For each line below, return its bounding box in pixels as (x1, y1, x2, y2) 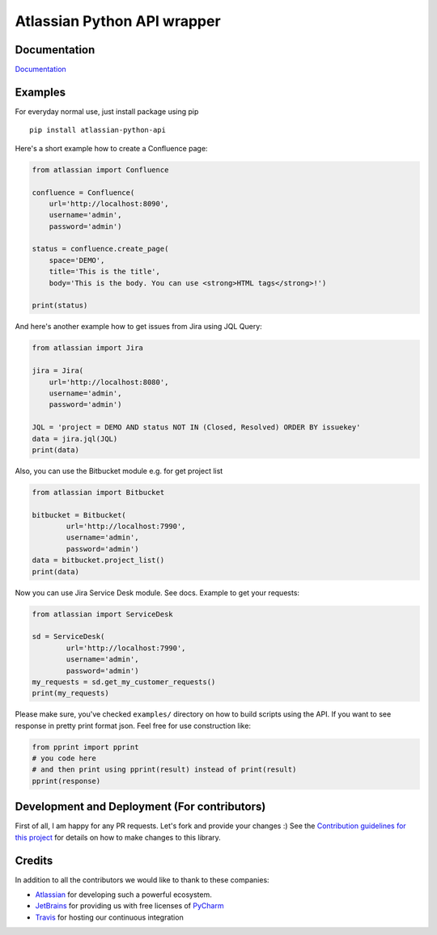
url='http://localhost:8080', (49, 377, 169, 387)
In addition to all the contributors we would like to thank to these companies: (15, 874, 270, 885)
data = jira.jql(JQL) (32, 434, 118, 443)
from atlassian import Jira (32, 344, 143, 353)
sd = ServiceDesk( (32, 632, 105, 641)
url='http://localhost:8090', (49, 199, 169, 208)
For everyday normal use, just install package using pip (15, 106, 199, 116)
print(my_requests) (32, 688, 109, 698)
